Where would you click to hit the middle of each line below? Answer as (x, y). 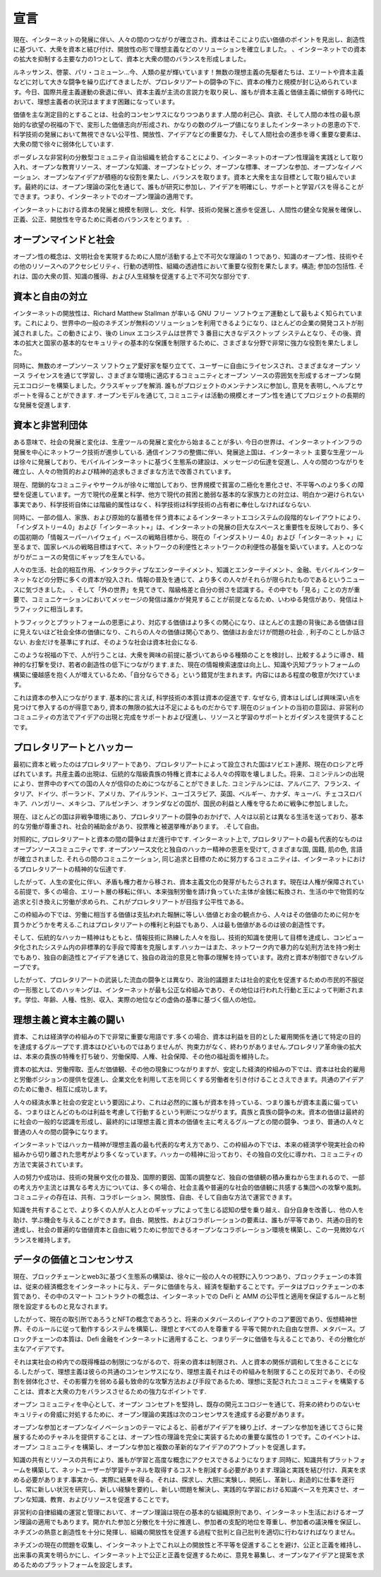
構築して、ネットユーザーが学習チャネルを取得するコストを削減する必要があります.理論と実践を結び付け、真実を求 (199, 1470)
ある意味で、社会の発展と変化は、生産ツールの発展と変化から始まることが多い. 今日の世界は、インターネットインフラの (188, 442)
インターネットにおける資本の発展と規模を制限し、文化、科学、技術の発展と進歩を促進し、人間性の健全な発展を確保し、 (189, 209)
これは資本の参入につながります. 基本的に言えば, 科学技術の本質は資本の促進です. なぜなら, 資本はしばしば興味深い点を (187, 698)
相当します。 (68, 609)
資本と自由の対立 (50, 296)
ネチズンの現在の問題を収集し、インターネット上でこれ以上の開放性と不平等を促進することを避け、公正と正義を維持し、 (189, 1545)
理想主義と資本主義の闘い (69, 1020)
